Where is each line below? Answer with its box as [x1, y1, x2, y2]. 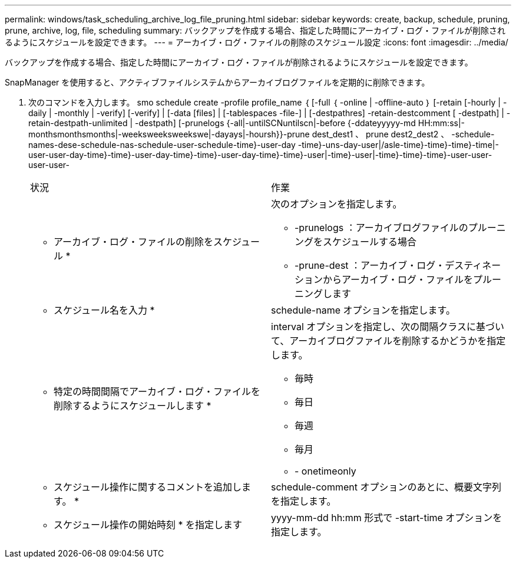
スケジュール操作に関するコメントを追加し [54, 481, 242, 493]
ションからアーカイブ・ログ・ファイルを [295, 274, 474, 285]
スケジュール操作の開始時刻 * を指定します [54, 519, 242, 531]
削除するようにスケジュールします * [54, 400, 211, 411]
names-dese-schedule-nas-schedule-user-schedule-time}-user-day [28, 140, 296, 150]
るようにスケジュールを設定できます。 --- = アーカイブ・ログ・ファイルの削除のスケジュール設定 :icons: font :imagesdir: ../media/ [5, 37, 508, 47]
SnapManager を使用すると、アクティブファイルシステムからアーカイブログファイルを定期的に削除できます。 [5, 77, 430, 87]
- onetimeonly [295, 465, 356, 477]
